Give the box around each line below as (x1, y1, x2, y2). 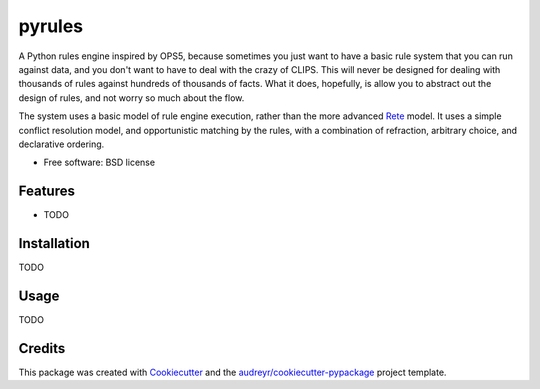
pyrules (18, 15, 84, 37)
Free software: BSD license (43, 156, 155, 169)
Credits (18, 340, 66, 357)
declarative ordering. (18, 138, 105, 150)
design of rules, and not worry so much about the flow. (18, 91, 245, 104)
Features (18, 183, 75, 200)
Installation (18, 235, 90, 252)
